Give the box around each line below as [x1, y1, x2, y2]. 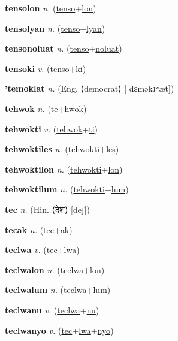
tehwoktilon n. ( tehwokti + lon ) [5, 162, 123, 175]
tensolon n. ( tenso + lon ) [5, 2, 96, 14]
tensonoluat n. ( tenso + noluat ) [5, 42, 122, 55]
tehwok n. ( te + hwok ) [5, 102, 87, 114]
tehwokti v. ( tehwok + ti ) [5, 122, 98, 135]
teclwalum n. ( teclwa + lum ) [5, 283, 111, 296]
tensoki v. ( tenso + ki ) [5, 62, 86, 74]
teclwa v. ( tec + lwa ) [5, 243, 80, 256]
